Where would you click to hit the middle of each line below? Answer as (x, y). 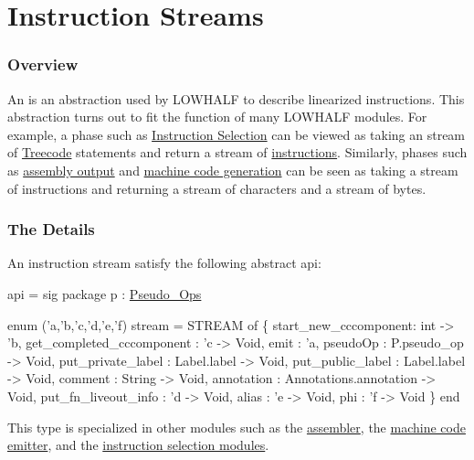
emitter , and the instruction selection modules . (138, 445)
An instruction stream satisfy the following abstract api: (164, 263)
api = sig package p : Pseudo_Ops (105, 293)
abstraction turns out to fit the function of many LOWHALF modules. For (217, 117)
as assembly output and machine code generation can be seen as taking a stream (233, 170)
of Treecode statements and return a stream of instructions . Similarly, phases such (237, 152)
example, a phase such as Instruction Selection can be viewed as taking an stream (237, 134)
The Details (51, 229)
